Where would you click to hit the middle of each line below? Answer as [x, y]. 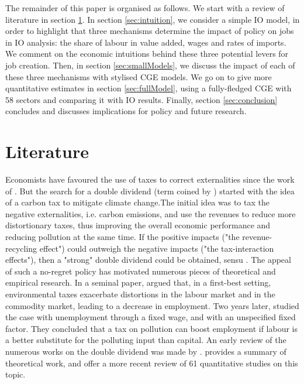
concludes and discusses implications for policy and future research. [126, 111]
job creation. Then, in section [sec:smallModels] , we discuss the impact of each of [150, 65]
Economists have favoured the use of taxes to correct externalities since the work [150, 179]
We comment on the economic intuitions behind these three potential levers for [147, 54]
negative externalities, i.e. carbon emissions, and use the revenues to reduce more [151, 213]
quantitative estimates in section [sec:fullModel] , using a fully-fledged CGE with [148, 88]
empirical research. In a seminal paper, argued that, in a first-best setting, [138, 282]
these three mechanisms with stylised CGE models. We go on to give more [139, 76]
